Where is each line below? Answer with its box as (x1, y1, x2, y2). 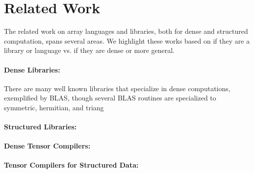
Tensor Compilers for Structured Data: (4, 160, 139, 170)
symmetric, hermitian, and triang (4, 102, 104, 112)
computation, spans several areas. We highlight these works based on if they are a (4, 35, 250, 46)
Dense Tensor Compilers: (4, 141, 91, 151)
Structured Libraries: (4, 122, 77, 132)
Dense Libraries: (4, 64, 60, 74)
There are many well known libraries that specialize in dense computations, (4, 83, 230, 93)
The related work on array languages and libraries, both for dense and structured (4, 26, 248, 36)
